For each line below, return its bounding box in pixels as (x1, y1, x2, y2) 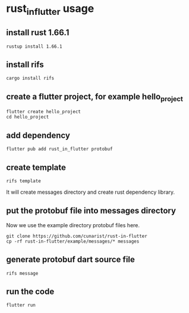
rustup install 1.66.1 (6, 44, 62, 49)
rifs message (6, 270, 39, 276)
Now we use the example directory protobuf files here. (6, 221, 140, 228)
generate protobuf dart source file (6, 255, 136, 265)
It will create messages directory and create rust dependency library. (6, 188, 175, 196)
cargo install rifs (6, 75, 55, 82)
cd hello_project (6, 114, 49, 120)
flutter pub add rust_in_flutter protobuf (6, 146, 113, 152)
